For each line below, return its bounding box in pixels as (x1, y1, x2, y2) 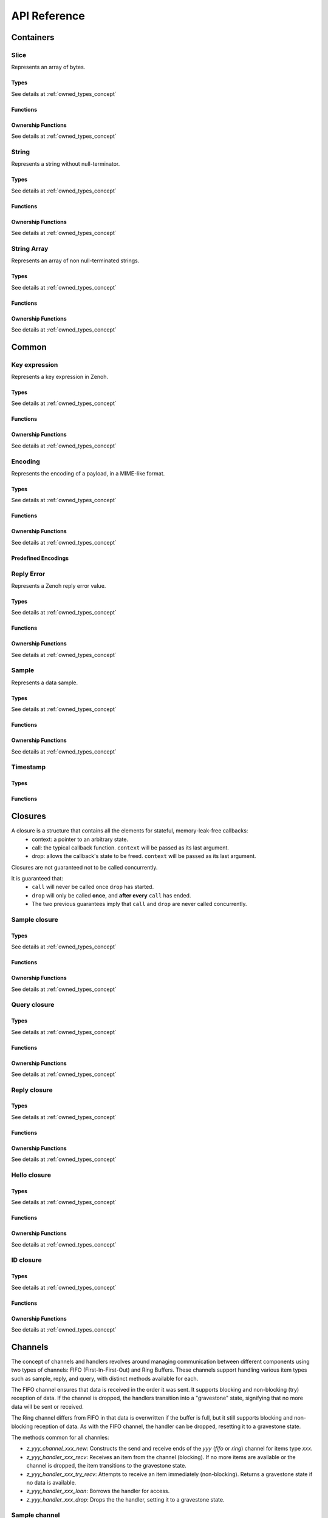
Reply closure (11, 1086, 53, 1094)
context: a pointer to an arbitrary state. (32, 836, 129, 843)
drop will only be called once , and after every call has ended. (32, 891, 191, 899)
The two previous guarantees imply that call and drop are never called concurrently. (32, 900, 247, 908)
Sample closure (11, 916, 58, 924)
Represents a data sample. (11, 679, 78, 686)
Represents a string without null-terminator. (11, 160, 120, 168)
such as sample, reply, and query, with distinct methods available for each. (11, 1375, 199, 1382)
